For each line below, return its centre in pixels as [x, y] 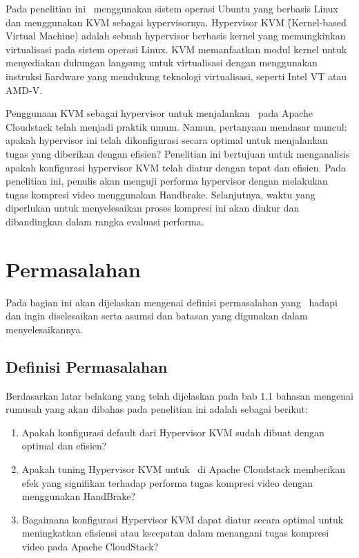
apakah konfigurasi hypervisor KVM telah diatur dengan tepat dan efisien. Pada [176, 167]
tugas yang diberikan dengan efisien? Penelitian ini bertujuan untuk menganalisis [178, 153]
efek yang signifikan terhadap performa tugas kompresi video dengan [167, 482]
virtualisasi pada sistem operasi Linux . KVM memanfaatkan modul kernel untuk [176, 49]
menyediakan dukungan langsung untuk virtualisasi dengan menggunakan [162, 63]
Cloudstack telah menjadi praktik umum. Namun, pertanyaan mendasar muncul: [176, 126]
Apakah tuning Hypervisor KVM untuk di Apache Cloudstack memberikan [183, 468]
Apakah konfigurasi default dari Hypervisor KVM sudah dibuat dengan [173, 432]
